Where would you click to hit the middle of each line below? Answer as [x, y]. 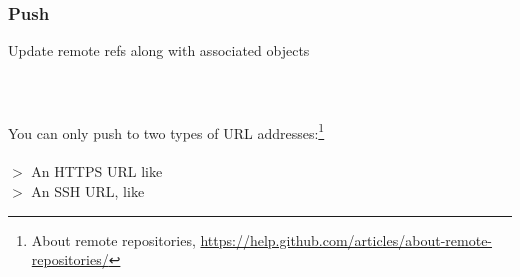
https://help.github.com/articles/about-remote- [346, 239]
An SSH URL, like [88, 191]
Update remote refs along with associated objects [159, 50]
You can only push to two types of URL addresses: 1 [166, 131]
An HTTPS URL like [97, 171]
